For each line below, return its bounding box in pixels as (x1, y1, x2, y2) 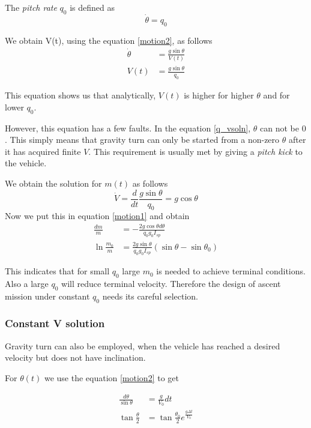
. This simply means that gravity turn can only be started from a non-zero (5, 133, 280, 146)
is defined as (70, 1, 115, 13)
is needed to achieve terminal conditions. (156, 265, 306, 277)
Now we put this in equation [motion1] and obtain (5, 209, 190, 222)
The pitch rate (5, 1, 57, 13)
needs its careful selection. (102, 289, 199, 302)
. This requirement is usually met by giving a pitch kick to (88, 145, 303, 157)
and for (263, 89, 290, 101)
